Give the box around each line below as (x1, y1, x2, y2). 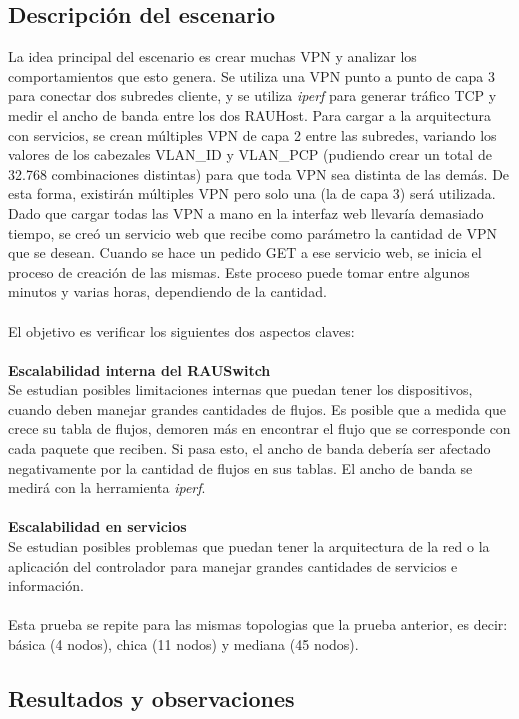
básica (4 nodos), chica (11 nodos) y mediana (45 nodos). (8, 634, 359, 655)
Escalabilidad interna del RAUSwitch (8, 359, 271, 380)
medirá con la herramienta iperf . (8, 477, 206, 498)
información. (8, 575, 84, 596)
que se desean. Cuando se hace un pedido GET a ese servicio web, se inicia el (8, 242, 482, 263)
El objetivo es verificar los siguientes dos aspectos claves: (8, 320, 355, 341)
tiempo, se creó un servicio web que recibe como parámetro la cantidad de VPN (8, 222, 497, 243)
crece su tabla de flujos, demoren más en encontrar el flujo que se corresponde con (8, 418, 511, 439)
